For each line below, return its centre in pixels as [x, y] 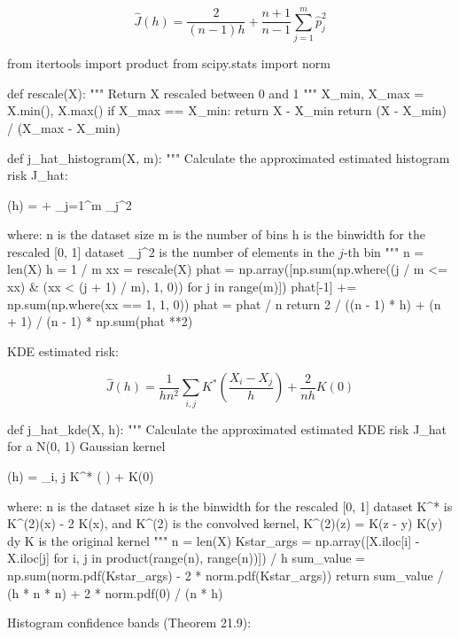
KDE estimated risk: [63, 350]
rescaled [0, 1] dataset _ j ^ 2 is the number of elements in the [171, 251]
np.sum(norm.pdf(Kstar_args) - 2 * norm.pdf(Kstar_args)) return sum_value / [226, 575]
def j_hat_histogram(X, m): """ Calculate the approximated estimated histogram [229, 157]
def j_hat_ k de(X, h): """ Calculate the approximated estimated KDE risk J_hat [227, 428]
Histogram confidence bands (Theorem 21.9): [129, 622]
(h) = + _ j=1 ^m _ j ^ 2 [70, 204]
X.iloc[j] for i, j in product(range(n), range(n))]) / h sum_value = [186, 558]
